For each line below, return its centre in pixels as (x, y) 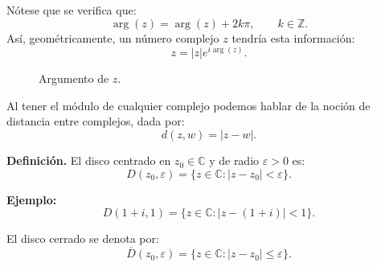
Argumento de (74, 78)
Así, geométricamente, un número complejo (113, 37)
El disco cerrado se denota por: (83, 238)
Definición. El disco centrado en (89, 160)
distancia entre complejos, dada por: (96, 121)
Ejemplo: (32, 199)
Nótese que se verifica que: (72, 10)
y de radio (234, 160)
